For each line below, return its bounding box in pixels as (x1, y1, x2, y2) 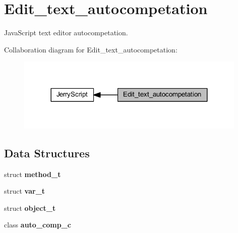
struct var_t (4, 186, 45, 196)
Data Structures (4, 145, 90, 160)
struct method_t (4, 168, 61, 179)
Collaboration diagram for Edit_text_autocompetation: (4, 44, 177, 54)
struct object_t (4, 202, 56, 213)
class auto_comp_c (4, 219, 71, 230)
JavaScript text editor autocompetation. (4, 27, 128, 38)
